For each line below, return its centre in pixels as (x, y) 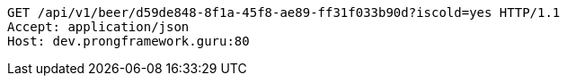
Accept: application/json (98, 27)
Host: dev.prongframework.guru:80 (128, 41)
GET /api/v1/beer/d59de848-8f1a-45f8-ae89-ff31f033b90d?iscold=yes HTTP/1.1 (284, 12)
